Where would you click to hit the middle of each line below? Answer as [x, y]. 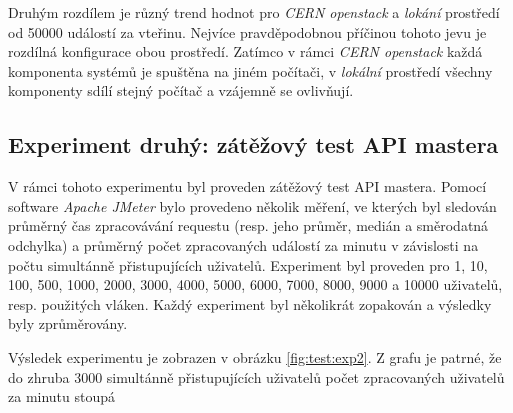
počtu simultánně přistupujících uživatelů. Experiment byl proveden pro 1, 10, [248, 264]
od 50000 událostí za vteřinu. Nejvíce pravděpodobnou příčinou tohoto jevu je [247, 31]
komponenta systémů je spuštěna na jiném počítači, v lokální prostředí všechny [250, 70]
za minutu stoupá [62, 396]
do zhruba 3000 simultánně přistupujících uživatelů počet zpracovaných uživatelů [256, 376]
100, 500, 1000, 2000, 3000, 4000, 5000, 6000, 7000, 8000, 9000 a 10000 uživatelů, [255, 284]
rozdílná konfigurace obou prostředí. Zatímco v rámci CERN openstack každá [245, 51]
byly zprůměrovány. [68, 323]
